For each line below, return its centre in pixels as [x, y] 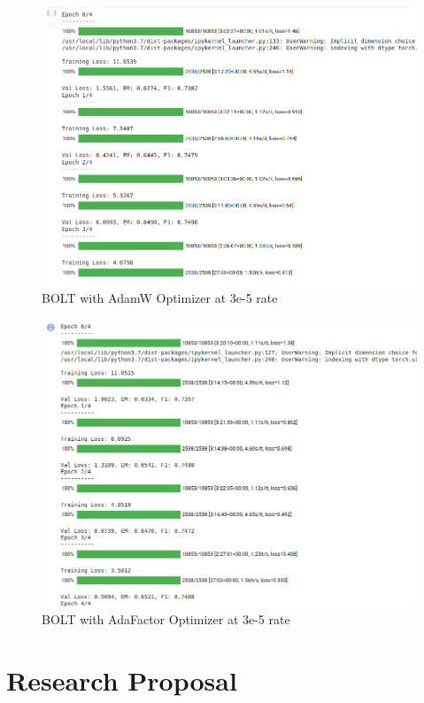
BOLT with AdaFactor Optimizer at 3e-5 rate [166, 619]
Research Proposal [122, 680]
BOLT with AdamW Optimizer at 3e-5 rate [160, 298]
